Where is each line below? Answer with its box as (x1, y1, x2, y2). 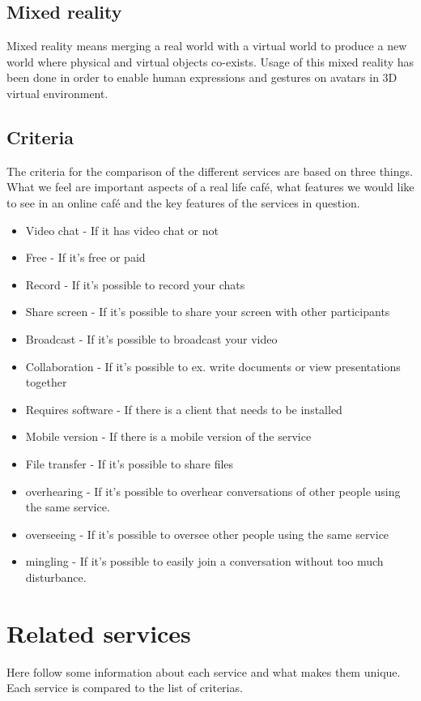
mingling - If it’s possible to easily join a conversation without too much (25, 553, 384, 570)
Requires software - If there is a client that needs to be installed (25, 400, 342, 417)
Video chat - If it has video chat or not (25, 221, 219, 238)
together (25, 374, 67, 391)
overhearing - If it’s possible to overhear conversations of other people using (25, 482, 401, 499)
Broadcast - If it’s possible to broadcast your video (25, 330, 278, 347)
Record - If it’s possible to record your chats (25, 276, 245, 293)
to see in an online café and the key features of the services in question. (6, 194, 360, 211)
